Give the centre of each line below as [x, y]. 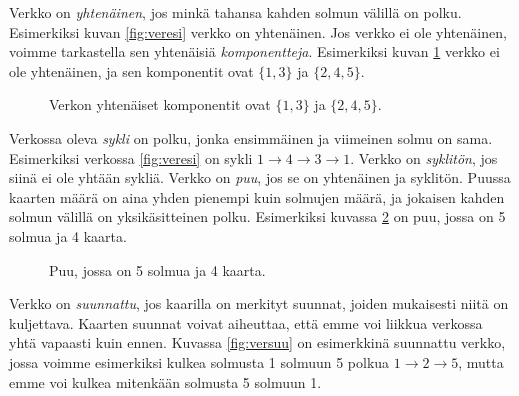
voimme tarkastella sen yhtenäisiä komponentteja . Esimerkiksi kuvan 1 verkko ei [254, 51]
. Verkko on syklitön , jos [424, 157]
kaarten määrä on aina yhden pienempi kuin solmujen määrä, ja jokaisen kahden [257, 196]
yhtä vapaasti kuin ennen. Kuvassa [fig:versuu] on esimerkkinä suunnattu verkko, [257, 342]
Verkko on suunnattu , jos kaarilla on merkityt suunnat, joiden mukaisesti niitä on [259, 303]
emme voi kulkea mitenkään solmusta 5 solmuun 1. [165, 381]
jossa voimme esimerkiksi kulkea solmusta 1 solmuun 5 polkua [199, 361]
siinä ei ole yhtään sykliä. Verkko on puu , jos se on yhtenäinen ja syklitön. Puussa [260, 177]
